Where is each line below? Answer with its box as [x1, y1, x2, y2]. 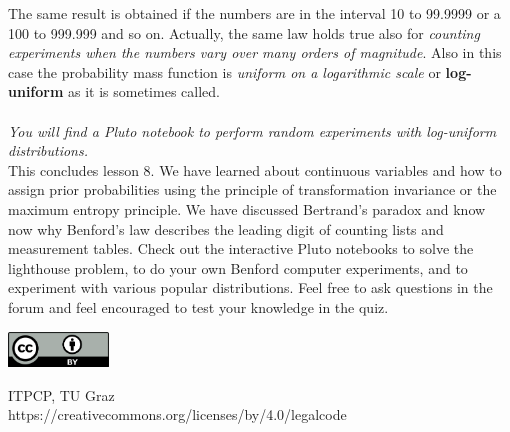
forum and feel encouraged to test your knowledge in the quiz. [8, 296, 389, 317]
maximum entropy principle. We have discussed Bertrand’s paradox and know [8, 198, 486, 219]
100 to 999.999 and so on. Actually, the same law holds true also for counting [8, 22, 480, 43]
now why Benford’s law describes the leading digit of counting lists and [8, 218, 444, 239]
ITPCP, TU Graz [8, 384, 115, 405]
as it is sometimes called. [68, 81, 220, 102]
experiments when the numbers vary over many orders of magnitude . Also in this [8, 42, 502, 63]
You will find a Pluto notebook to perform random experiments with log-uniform [8, 120, 497, 141]
